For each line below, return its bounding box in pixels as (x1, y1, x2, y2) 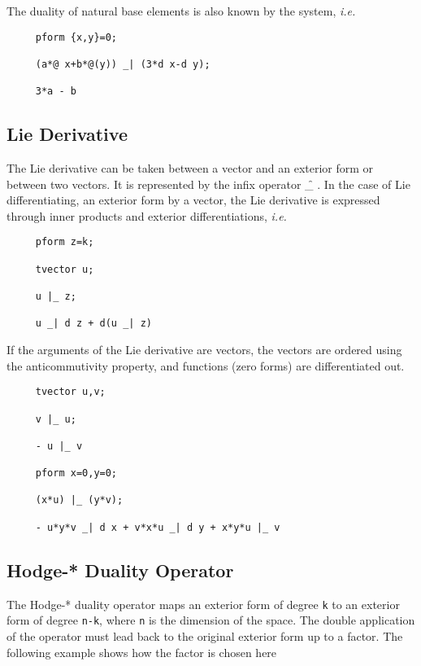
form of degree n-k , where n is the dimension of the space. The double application (7, 611, 415, 629)
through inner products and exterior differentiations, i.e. (7, 207, 287, 224)
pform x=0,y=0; (35, 467, 118, 480)
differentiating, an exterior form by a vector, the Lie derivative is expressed (7, 191, 380, 208)
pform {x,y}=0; (35, 31, 118, 43)
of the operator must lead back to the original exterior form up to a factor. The (7, 627, 403, 644)
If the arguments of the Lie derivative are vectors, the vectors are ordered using (7, 341, 402, 358)
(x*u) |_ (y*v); (35, 494, 124, 506)
